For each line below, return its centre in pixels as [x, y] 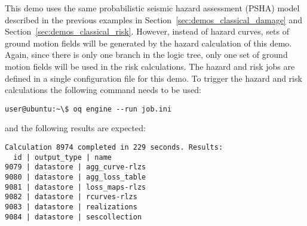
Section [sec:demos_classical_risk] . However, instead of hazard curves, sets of [147, 31]
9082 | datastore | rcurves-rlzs [71, 197]
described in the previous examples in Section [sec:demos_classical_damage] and [153, 19]
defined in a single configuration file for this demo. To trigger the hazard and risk [153, 78]
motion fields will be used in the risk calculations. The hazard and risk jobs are [150, 66]
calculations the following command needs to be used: [103, 90]
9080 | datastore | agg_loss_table [76, 177]
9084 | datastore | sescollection [73, 217]
